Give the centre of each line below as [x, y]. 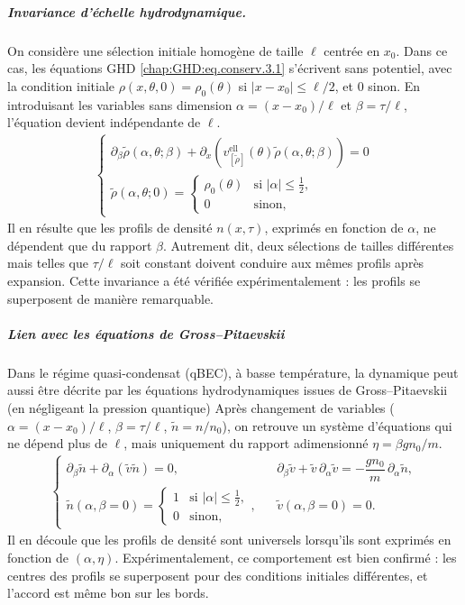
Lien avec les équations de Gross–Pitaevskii [146, 333]
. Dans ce [422, 50]
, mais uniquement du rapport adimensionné [246, 443]
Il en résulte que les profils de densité [110, 228]
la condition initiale [61, 85]
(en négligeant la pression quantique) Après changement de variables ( [201, 407]
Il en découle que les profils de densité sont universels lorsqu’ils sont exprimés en [229, 540]
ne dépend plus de [57, 443]
